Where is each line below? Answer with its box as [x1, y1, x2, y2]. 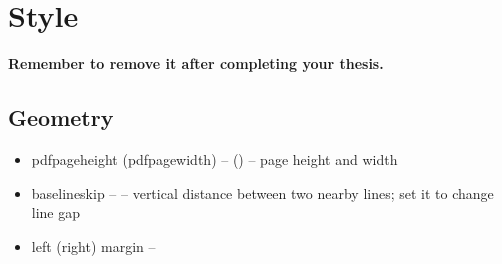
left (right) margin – [31, 235, 156, 256]
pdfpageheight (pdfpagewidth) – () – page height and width [31, 148, 398, 169]
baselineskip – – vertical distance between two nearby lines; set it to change [31, 182, 494, 203]
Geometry [8, 102, 114, 133]
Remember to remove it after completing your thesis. [8, 53, 384, 74]
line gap [31, 202, 81, 223]
